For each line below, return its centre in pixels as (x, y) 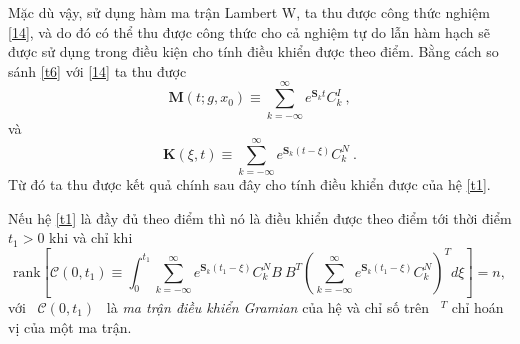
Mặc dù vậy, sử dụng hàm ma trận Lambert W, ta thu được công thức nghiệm (249, 12)
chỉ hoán (477, 307)
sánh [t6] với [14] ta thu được (97, 70)
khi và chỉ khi (91, 237)
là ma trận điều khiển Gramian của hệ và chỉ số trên (268, 307)
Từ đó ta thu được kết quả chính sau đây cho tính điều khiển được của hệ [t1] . (249, 184)
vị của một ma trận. (70, 326)
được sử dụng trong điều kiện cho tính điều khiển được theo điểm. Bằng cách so (253, 51)
